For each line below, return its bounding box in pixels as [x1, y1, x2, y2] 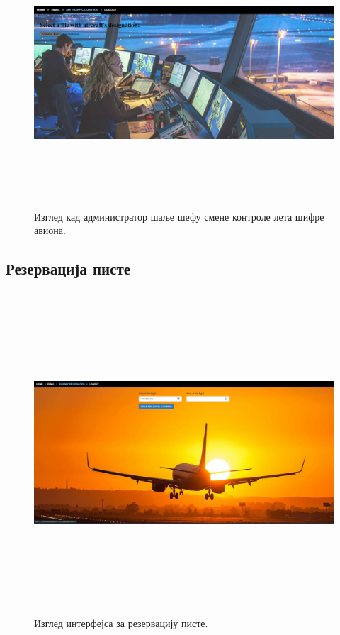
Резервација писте [6, 258, 131, 280]
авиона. [34, 223, 66, 238]
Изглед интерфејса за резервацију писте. [34, 616, 208, 631]
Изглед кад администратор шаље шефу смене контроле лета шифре [34, 209, 324, 223]
